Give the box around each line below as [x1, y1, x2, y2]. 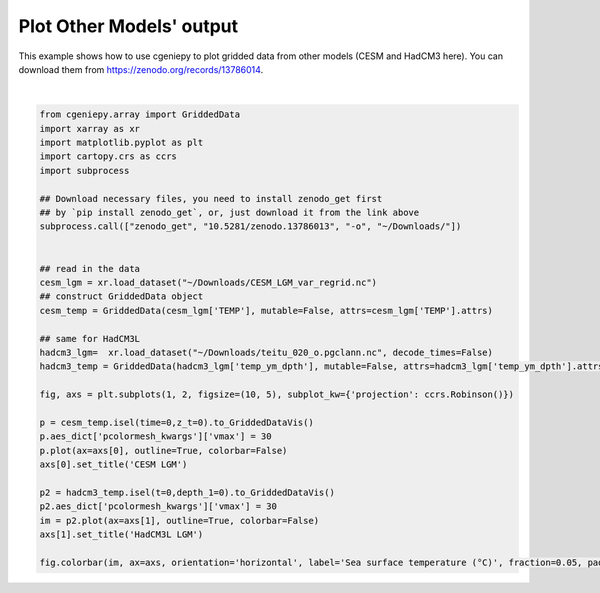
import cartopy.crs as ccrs [39, 151, 177, 162]
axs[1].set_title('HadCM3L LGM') [39, 529, 204, 540]
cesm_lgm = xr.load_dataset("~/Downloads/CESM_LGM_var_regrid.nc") [39, 277, 378, 288]
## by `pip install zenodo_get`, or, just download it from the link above [39, 207, 420, 219]
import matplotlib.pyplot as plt [39, 137, 204, 149]
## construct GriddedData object [39, 291, 204, 302]
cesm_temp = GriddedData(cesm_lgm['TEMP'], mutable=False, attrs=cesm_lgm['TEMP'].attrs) [39, 305, 494, 316]
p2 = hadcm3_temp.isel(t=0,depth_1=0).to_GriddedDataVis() [39, 486, 335, 498]
